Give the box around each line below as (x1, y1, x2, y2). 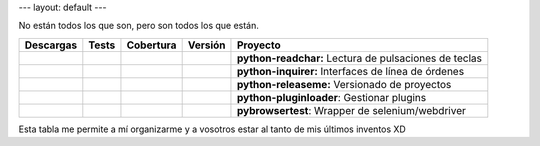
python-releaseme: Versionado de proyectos (236, 77, 452, 91)
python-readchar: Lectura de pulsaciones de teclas (236, 51, 482, 65)
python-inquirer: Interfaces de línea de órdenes (236, 64, 465, 78)
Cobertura (126, 38, 177, 52)
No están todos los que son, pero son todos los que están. (18, 20, 260, 32)
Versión (187, 38, 226, 52)
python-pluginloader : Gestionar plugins (236, 90, 427, 104)
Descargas (24, 38, 78, 52)
